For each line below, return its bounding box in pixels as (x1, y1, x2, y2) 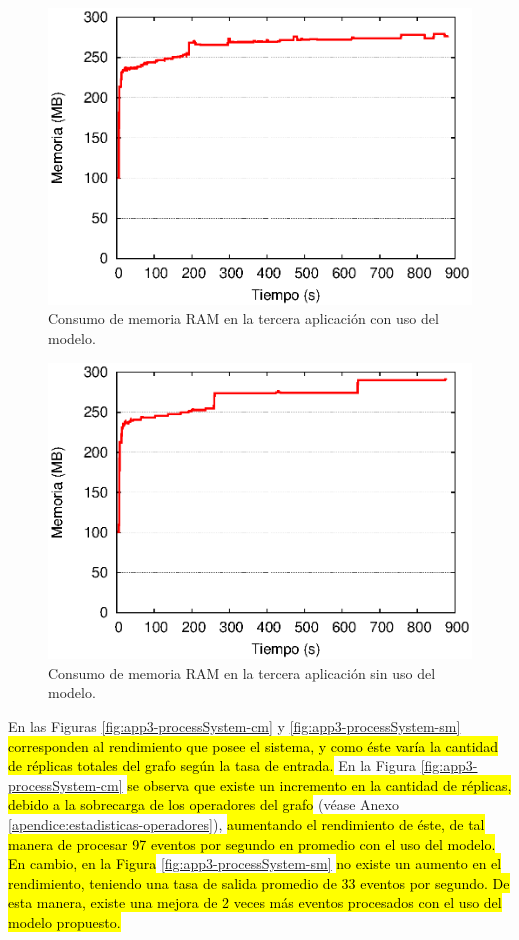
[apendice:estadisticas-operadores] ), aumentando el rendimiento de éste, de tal (8, 814, 485, 835)
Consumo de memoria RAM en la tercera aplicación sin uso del (48, 662, 436, 683)
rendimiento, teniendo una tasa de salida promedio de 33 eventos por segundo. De (8, 872, 510, 893)
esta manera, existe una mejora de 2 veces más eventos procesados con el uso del (8, 892, 502, 913)
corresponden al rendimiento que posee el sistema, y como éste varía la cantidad (8, 735, 499, 756)
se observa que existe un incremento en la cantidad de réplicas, (127, 774, 512, 795)
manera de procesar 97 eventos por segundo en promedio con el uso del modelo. (8, 833, 496, 854)
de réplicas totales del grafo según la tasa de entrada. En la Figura (8, 755, 417, 776)
